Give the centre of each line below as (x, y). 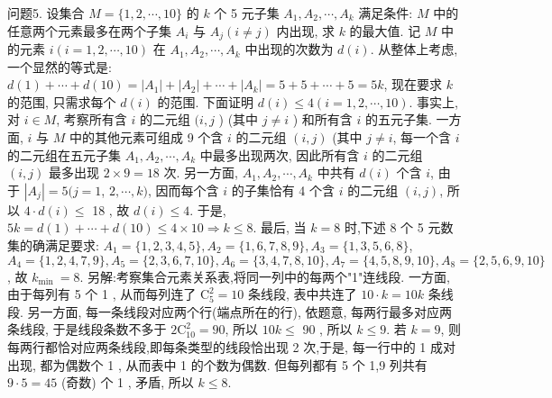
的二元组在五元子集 (64, 154)
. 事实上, (433, 101)
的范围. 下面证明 (206, 101)
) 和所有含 (322, 119)
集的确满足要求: (53, 244)
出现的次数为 (295, 49)
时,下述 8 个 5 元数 (399, 227)
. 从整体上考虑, (414, 49)
